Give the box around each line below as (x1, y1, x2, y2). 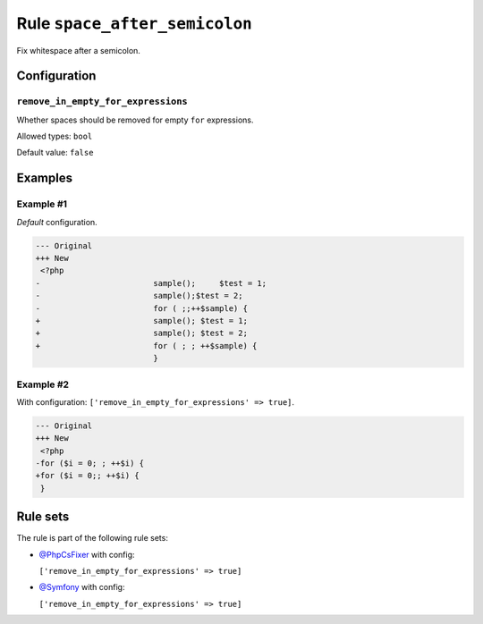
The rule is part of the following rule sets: (16, 533, 169, 544)
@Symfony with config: (38, 582, 125, 593)
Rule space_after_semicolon (16, 13, 252, 33)
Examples (16, 171, 73, 186)
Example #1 (16, 198, 67, 210)
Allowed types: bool (16, 131, 93, 142)
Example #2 (16, 378, 70, 391)
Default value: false (16, 148, 94, 158)
